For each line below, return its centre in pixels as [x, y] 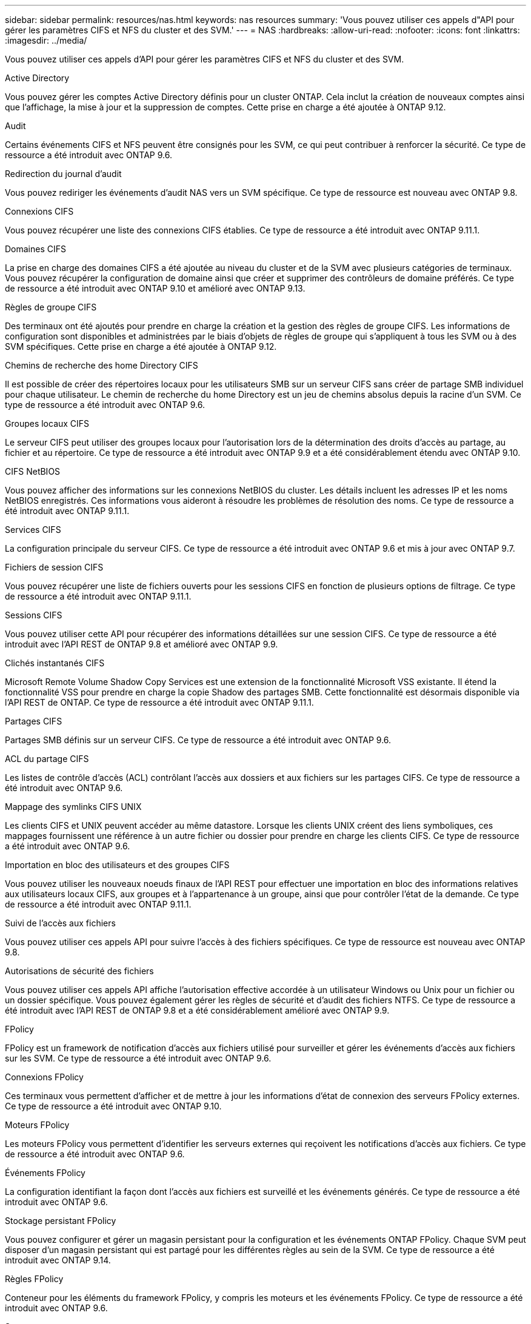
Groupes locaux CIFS [47, 423]
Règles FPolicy [34, 1279]
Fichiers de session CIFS [54, 567]
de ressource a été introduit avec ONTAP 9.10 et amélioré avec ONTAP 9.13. [155, 288]
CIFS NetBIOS [33, 471]
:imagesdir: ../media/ [46, 40]
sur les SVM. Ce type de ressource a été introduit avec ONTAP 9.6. [138, 1058]
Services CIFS [33, 530]
